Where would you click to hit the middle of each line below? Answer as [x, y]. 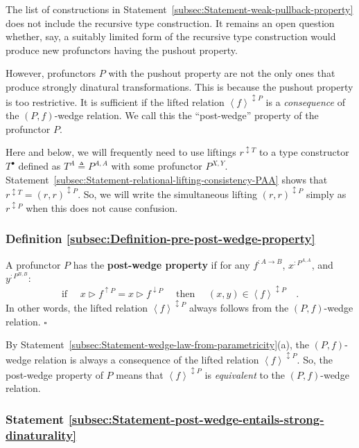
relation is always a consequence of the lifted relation [147, 359]
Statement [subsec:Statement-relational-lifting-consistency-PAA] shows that [167, 179]
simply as [326, 194]
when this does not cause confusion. [102, 207]
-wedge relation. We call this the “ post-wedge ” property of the [186, 115]
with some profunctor [157, 166]
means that [140, 374]
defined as [40, 166]
